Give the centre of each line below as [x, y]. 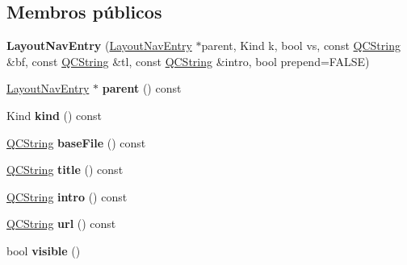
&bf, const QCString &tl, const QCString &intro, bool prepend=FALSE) [188, 61]
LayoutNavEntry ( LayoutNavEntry [99, 46]
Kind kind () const [55, 115]
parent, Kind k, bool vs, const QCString [301, 46]
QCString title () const [65, 170]
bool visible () [44, 250]
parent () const [142, 88]
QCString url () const [61, 224]
